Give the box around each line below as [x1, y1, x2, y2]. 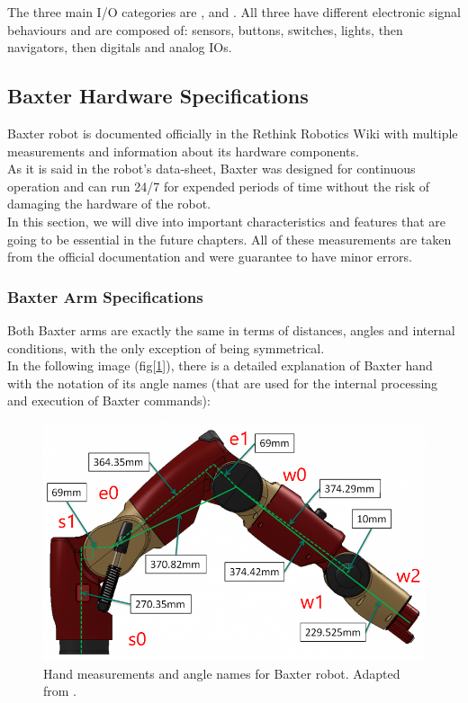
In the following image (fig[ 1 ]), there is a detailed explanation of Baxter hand [7, 356, 433, 375]
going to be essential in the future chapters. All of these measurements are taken [7, 229, 452, 248]
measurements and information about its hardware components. [7, 141, 359, 160]
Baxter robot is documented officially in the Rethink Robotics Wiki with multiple [7, 123, 458, 142]
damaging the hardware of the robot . [7, 194, 211, 213]
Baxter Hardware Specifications [7, 82, 309, 110]
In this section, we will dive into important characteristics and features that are [7, 211, 446, 230]
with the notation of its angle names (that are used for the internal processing [7, 373, 438, 392]
